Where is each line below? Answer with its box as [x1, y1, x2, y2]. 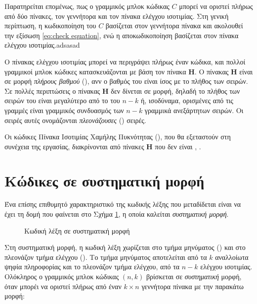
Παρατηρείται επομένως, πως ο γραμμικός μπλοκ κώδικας [4, 1, 170, 11]
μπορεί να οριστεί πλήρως [179, 1, 253, 11]
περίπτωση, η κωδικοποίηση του [4, 20, 96, 31]
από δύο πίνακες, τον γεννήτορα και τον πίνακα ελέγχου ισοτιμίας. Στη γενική [4, 10, 229, 21]
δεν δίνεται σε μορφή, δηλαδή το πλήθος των [111, 85, 240, 96]
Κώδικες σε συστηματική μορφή [4, 170, 205, 190]
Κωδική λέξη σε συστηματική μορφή [24, 225, 130, 236]
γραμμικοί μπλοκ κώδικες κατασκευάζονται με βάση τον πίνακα [4, 66, 186, 76]
